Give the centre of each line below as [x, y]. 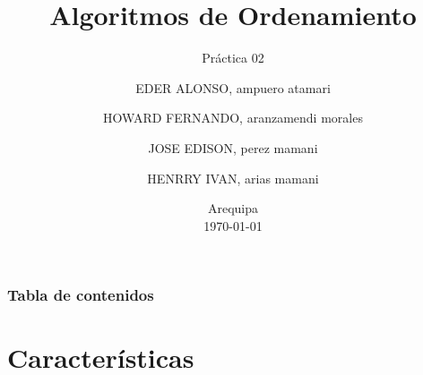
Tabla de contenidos [81, 295]
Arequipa [233, 208]
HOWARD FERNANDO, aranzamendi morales [233, 118]
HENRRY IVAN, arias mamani [233, 178]
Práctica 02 [233, 58]
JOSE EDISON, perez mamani [233, 147]
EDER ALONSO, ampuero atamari [233, 87]
